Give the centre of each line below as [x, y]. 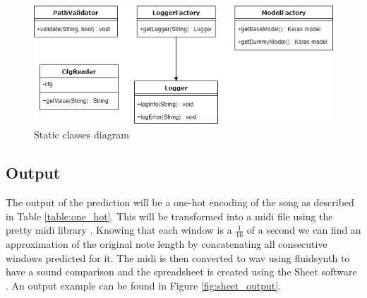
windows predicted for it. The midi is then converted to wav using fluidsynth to [178, 257]
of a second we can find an [304, 230]
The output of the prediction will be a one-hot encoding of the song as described [180, 202]
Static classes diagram [82, 135]
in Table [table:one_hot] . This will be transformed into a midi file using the [169, 216]
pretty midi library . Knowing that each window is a [119, 230]
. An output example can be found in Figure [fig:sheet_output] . [144, 285]
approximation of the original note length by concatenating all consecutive [167, 244]
